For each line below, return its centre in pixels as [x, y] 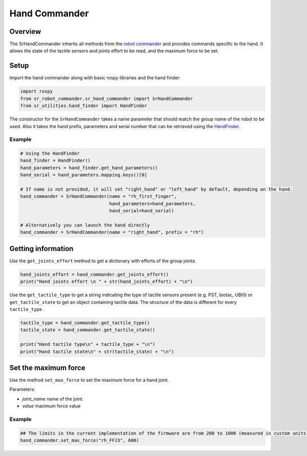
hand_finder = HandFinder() [55, 161]
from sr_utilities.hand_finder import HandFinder [84, 106]
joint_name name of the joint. [53, 399]
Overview [25, 32]
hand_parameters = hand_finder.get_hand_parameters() [89, 168]
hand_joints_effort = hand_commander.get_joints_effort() [94, 274]
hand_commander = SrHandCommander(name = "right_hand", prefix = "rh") [112, 232]
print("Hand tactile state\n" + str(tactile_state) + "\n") [97, 351]
